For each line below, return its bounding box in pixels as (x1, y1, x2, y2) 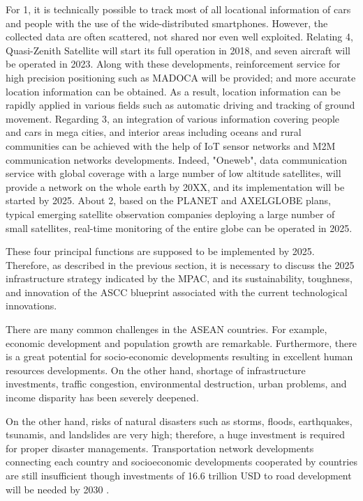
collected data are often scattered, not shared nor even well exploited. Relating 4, (6, 29, 353, 44)
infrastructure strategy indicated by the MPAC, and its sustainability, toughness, (6, 271, 353, 286)
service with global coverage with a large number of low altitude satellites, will (6, 166, 341, 180)
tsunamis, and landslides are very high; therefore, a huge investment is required (6, 427, 346, 442)
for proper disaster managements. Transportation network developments (6, 440, 314, 455)
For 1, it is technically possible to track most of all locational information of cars (6, 2, 351, 16)
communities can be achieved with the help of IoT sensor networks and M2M (6, 138, 336, 153)
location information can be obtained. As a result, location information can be (6, 84, 341, 98)
